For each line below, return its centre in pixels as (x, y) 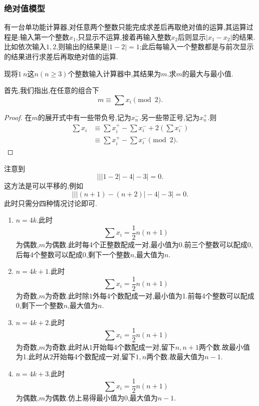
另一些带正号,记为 (170, 117)
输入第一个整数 (44, 36)
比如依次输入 (25, 46)
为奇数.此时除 (67, 295)
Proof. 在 (18, 117)
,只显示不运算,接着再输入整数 (123, 36)
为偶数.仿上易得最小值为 (85, 398)
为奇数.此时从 (67, 346)
